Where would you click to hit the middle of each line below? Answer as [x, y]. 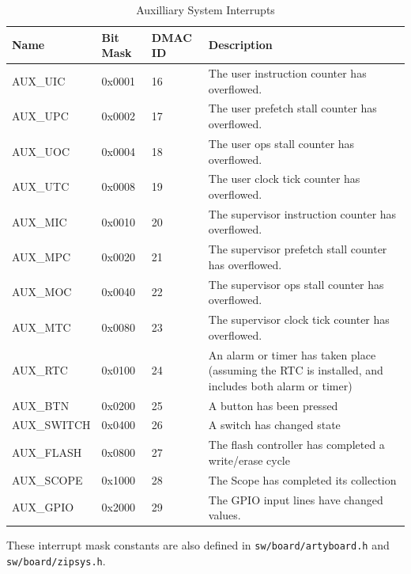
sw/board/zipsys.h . [56, 560]
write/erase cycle [249, 460]
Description [240, 45]
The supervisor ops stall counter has [296, 284]
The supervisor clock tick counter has [299, 319]
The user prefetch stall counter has [292, 108]
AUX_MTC [41, 327]
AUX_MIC [40, 221]
